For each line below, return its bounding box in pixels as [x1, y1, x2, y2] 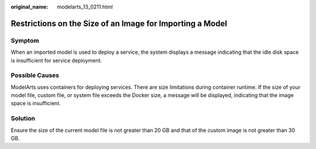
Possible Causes [11, 71, 60, 79]
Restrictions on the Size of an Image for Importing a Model [11, 18, 228, 29]
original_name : [11, 4, 49, 10]
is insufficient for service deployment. [11, 57, 102, 64]
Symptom [11, 36, 39, 44]
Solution [11, 115, 36, 123]
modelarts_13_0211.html [57, 4, 114, 10]
